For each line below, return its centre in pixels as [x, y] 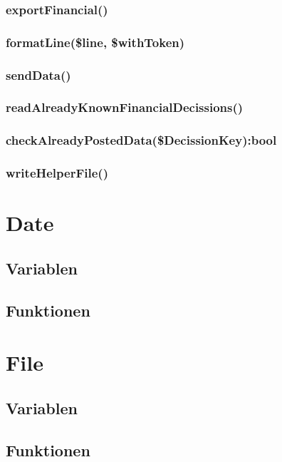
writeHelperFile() [57, 173]
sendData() [38, 75]
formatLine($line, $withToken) [95, 42]
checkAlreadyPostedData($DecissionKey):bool [141, 140]
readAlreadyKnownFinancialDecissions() [125, 107]
